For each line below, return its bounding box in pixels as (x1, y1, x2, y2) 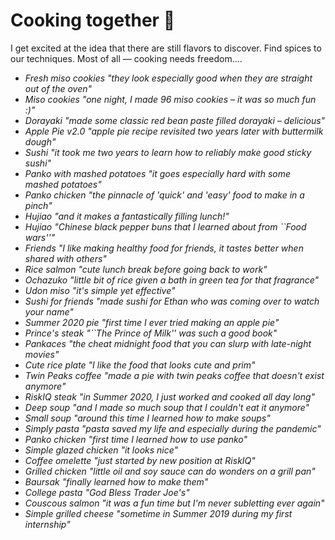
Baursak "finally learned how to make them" (24, 475, 209, 488)
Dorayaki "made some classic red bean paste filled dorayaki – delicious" (24, 114, 326, 126)
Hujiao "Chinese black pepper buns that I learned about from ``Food (24, 220, 307, 233)
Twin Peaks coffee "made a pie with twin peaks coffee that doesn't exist (24, 369, 325, 381)
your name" (24, 305, 74, 318)
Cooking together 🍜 (10, 9, 176, 32)
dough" (24, 135, 57, 148)
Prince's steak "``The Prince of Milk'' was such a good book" (24, 327, 278, 339)
